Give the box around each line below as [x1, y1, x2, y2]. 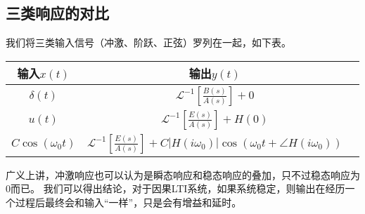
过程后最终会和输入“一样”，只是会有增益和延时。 [15, 194, 242, 209]
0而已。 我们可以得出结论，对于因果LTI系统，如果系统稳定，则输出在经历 [6, 181, 345, 196]
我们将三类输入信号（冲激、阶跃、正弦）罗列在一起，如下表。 [6, 35, 291, 50]
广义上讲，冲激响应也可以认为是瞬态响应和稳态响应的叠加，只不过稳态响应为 [6, 167, 360, 182]
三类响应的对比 [6, 2, 109, 24]
